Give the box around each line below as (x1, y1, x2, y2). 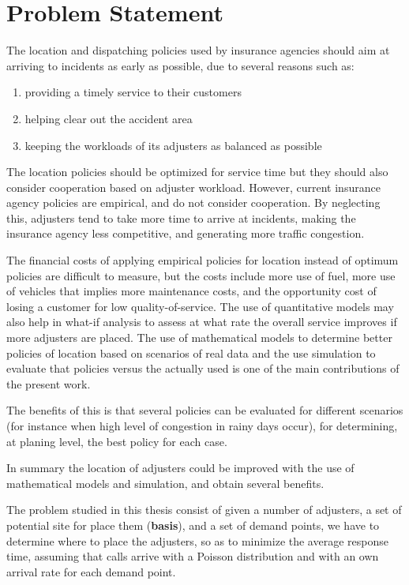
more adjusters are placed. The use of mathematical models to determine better (6, 329, 392, 346)
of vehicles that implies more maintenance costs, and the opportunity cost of (6, 283, 377, 299)
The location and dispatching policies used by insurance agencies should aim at (6, 42, 390, 58)
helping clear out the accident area (24, 110, 193, 126)
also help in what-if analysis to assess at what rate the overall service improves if (6, 313, 397, 330)
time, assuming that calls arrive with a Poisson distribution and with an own (6, 548, 379, 564)
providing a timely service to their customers (24, 84, 242, 100)
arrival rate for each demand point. (6, 563, 176, 579)
